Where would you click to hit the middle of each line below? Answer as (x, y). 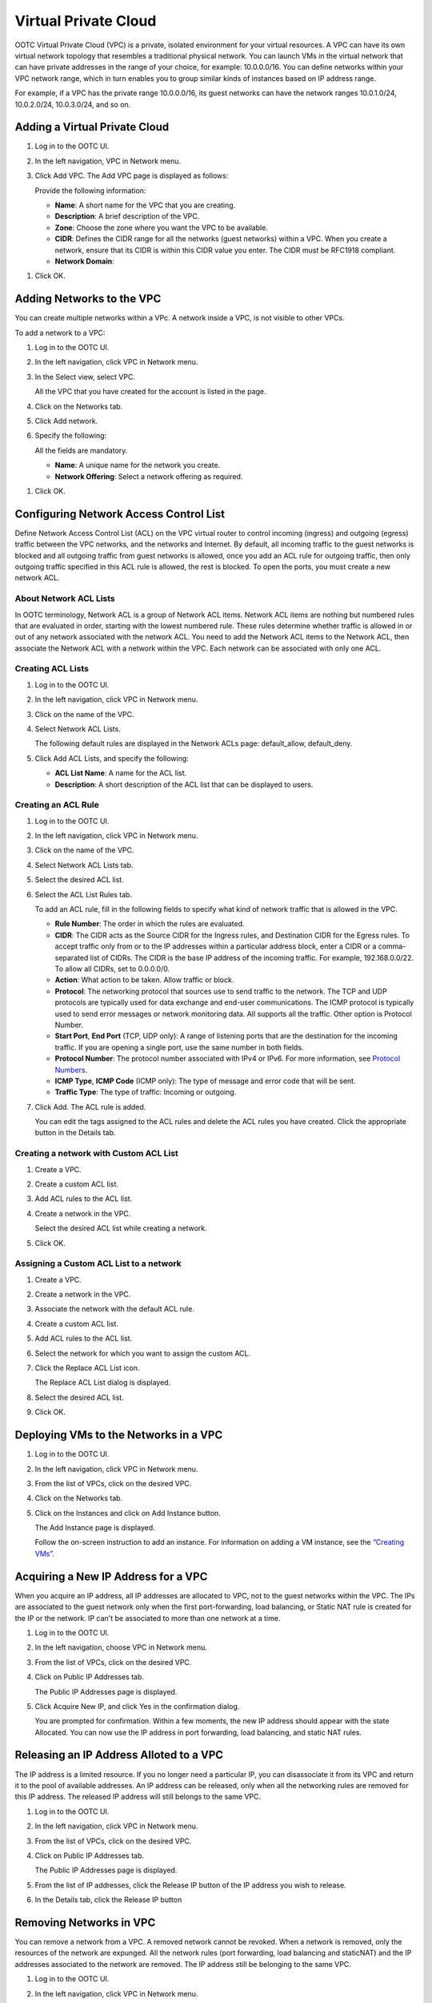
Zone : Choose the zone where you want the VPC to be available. (161, 228)
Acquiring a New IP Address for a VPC (111, 1576)
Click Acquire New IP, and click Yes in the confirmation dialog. (137, 1706)
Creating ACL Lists (52, 669)
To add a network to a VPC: (60, 332)
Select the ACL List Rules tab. (83, 894)
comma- (392, 946)
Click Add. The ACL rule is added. (90, 1106)
